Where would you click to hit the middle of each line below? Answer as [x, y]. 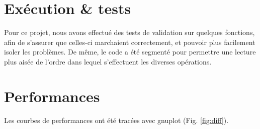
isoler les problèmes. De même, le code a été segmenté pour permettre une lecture [130, 52]
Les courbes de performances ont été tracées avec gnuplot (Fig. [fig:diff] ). [116, 120]
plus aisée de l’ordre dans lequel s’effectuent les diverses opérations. [108, 61]
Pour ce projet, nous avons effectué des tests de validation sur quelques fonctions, [129, 32]
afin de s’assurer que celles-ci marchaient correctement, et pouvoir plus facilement [130, 42]
